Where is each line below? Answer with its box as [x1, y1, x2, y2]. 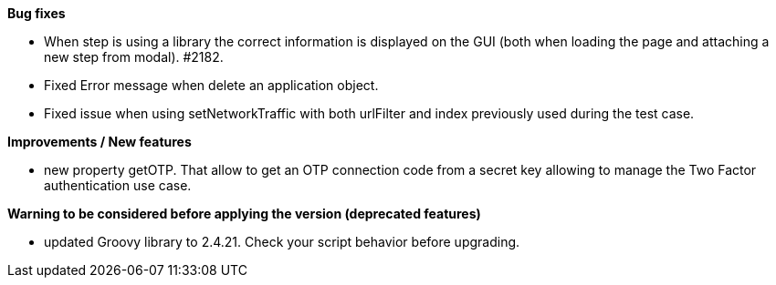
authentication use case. [44, 178, 192, 193]
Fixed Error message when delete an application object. [44, 77, 379, 93]
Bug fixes [7, 5, 66, 21]
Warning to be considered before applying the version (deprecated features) [7, 206, 481, 221]
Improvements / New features [7, 134, 192, 149]
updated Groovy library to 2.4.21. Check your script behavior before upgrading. [44, 234, 520, 249]
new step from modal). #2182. [44, 49, 224, 65]
